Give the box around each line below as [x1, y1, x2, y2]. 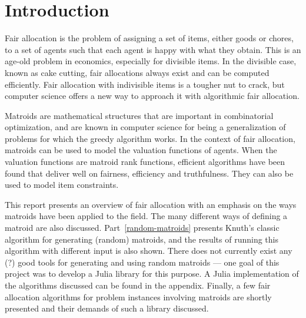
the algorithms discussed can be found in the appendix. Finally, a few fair [5, 279, 271, 291]
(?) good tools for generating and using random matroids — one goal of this [5, 256, 280, 268]
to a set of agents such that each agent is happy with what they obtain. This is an [5, 43, 301, 55]
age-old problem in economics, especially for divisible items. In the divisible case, [5, 55, 297, 67]
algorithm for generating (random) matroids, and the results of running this [5, 233, 278, 245]
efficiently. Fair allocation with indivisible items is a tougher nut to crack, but [5, 78, 285, 90]
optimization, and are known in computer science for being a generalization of [5, 121, 286, 133]
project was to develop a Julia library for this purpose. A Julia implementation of [5, 267, 299, 280]
